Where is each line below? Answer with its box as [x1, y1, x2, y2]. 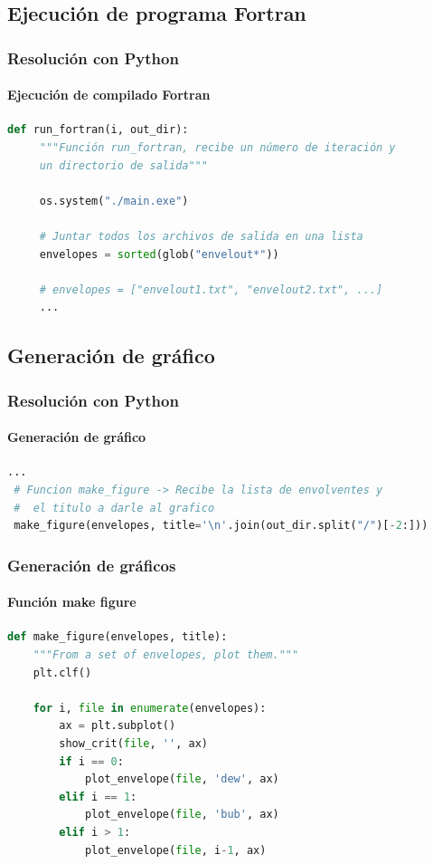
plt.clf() [33, 666, 92, 679]
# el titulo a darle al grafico [14, 501, 215, 514]
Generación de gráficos [7, 553, 176, 576]
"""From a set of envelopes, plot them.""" [33, 648, 299, 661]
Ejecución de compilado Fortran [7, 85, 211, 104]
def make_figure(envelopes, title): [7, 630, 228, 644]
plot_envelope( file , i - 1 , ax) [84, 843, 267, 857]
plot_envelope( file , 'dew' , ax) [84, 773, 279, 786]
